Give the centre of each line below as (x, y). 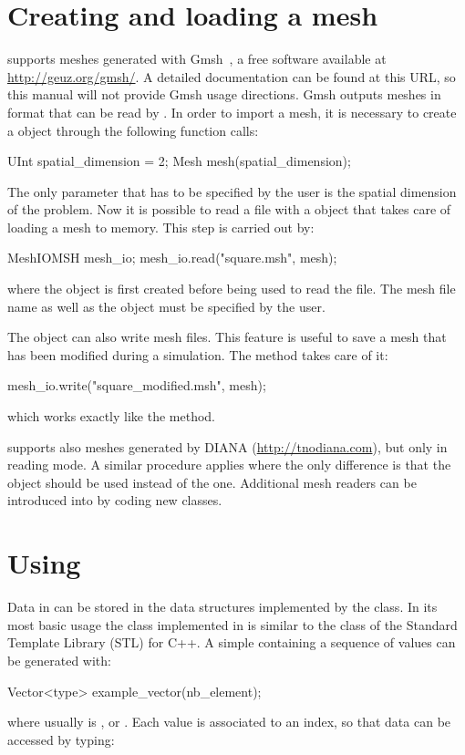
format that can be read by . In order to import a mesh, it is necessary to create (232, 112)
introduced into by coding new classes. (115, 500)
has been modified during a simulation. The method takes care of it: (198, 354)
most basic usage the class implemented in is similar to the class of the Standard (232, 624)
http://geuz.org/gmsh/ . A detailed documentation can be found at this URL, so (232, 76)
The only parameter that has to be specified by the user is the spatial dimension (232, 191)
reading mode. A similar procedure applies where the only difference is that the (229, 465)
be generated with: (59, 660)
